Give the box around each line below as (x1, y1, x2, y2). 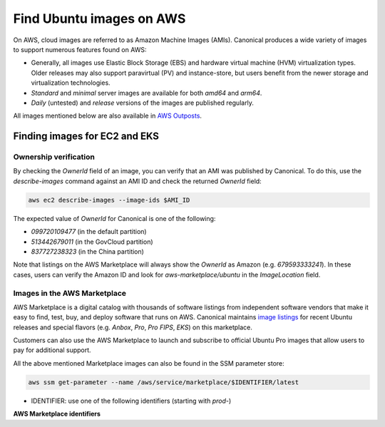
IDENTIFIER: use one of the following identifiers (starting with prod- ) (31, 396, 232, 405)
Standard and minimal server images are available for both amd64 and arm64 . (31, 88, 262, 97)
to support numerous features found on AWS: (13, 45, 147, 53)
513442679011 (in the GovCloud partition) (31, 237, 153, 246)
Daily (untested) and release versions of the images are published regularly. (31, 98, 255, 107)
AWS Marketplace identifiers (13, 410, 101, 418)
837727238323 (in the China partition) (31, 247, 144, 256)
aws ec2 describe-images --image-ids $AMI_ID (28, 196, 190, 204)
